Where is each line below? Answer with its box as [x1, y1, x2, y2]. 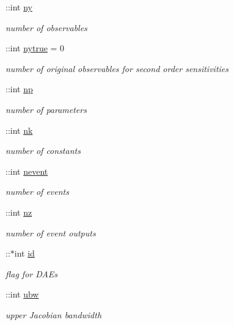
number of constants [5, 144, 81, 157]
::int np [5, 82, 33, 95]
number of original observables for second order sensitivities [5, 62, 229, 75]
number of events [5, 185, 69, 198]
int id [14, 247, 35, 260]
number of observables [5, 21, 87, 34]
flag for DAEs [5, 267, 58, 280]
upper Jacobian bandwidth [5, 308, 102, 321]
